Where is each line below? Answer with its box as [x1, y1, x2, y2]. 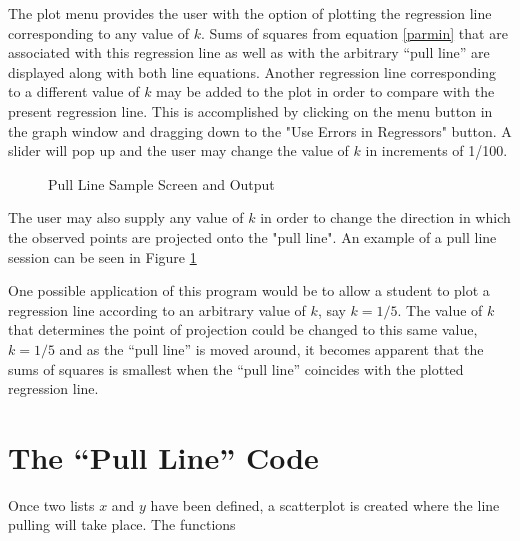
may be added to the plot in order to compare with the [156, 81, 495, 102]
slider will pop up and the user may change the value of [8, 140, 349, 161]
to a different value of [8, 81, 140, 102]
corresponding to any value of [8, 22, 190, 43]
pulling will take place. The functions [8, 514, 236, 535]
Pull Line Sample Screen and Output [48, 173, 275, 194]
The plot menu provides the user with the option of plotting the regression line [8, 3, 492, 23]
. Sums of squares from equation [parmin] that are [200, 22, 508, 43]
